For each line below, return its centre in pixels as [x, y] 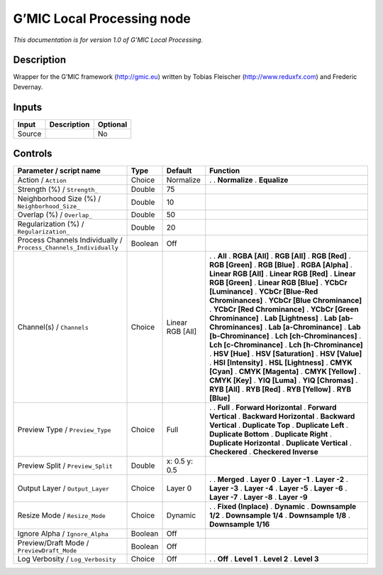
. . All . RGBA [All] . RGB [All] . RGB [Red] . [280, 256]
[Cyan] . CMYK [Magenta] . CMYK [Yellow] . [285, 372]
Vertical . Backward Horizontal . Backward [282, 417]
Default [179, 171]
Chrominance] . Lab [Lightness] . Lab [273, 318]
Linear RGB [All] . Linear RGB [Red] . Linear [283, 274]
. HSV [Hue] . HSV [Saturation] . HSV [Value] [286, 354]
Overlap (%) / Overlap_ [55, 215]
